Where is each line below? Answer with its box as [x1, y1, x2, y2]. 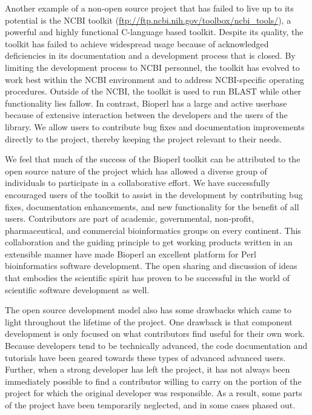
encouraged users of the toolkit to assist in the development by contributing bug [5, 188, 303, 201]
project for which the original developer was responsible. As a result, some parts [5, 387, 302, 399]
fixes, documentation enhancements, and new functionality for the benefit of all [5, 200, 299, 213]
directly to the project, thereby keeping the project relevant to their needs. [5, 132, 282, 145]
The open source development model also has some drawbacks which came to [5, 304, 291, 316]
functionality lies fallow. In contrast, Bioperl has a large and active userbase [5, 96, 287, 109]
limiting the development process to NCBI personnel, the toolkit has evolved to [5, 61, 300, 73]
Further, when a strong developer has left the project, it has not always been [5, 363, 290, 376]
